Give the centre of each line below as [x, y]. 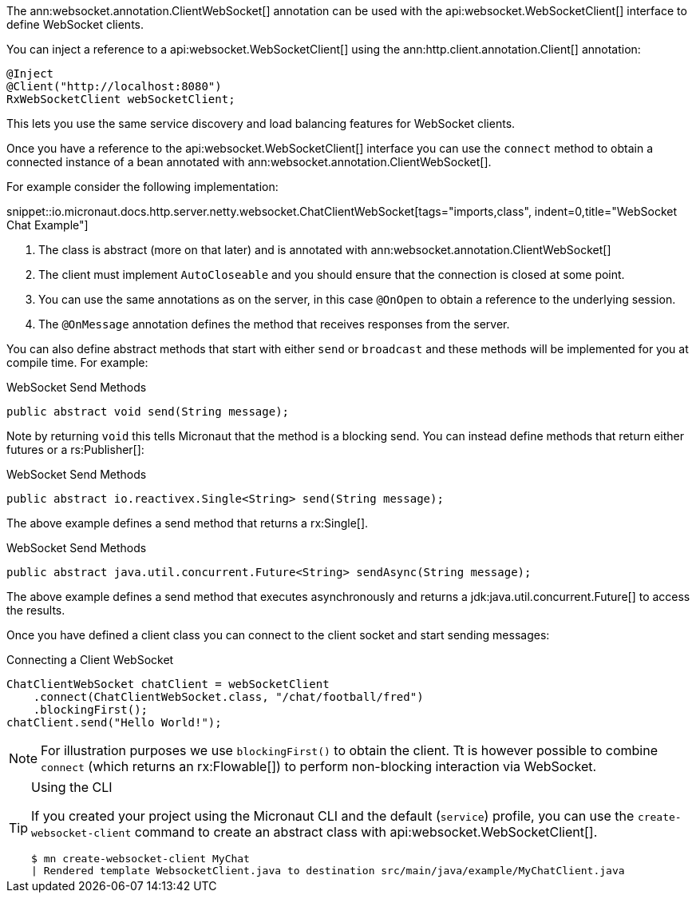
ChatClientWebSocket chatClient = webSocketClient [168, 684]
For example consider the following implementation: [142, 187]
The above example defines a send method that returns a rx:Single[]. [188, 523]
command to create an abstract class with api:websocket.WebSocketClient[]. [366, 832]
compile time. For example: [77, 362]
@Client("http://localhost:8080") [114, 86]
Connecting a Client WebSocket [90, 660]
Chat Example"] [47, 225]
